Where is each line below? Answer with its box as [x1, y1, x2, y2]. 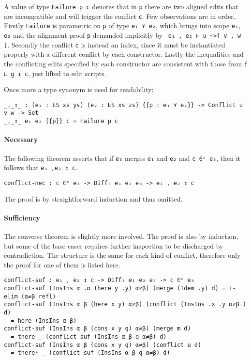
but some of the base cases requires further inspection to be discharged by [4, 240, 223, 250]
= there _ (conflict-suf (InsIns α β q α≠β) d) [11, 333, 167, 340]
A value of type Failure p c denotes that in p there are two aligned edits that [4, 1, 238, 11]
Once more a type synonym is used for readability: [4, 84, 154, 94]
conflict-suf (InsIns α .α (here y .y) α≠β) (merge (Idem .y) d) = [4, 284, 226, 292]
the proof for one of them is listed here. [4, 259, 120, 269]
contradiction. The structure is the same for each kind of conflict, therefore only [4, 250, 241, 260]
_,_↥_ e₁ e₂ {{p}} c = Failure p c [4, 118, 118, 125]
